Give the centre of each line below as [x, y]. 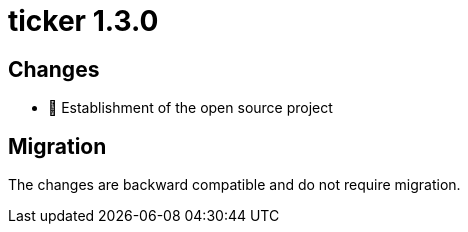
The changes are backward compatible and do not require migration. [234, 185]
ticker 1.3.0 [83, 21]
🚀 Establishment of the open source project [190, 108]
